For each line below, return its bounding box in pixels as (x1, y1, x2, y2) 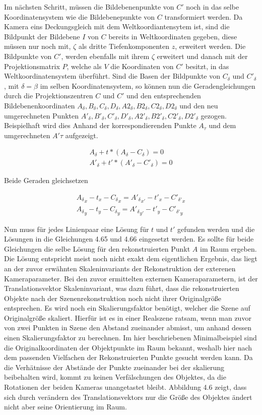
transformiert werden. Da (164, 11, 243, 22)
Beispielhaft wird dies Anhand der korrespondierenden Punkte (4, 120, 196, 131)
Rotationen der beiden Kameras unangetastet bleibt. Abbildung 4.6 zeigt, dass (4, 382, 247, 392)
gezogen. (201, 110, 227, 121)
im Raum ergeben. (200, 243, 257, 254)
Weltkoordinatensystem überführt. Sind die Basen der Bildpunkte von (4, 71, 221, 81)
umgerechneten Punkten (4, 110, 79, 121)
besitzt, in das (185, 61, 229, 71)
